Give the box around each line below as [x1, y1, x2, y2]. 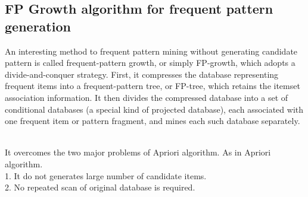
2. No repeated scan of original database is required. [5, 181, 195, 193]
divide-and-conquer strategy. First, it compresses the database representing [5, 68, 279, 80]
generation [5, 17, 71, 35]
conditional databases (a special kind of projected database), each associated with [5, 103, 304, 115]
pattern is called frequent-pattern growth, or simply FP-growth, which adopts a [5, 56, 295, 69]
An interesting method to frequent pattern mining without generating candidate [5, 45, 298, 57]
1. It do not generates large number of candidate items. [5, 169, 207, 182]
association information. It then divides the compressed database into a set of [5, 91, 288, 103]
